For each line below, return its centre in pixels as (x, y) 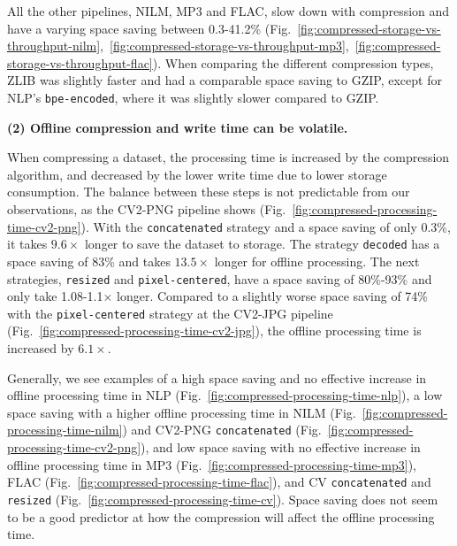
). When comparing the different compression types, (293, 62)
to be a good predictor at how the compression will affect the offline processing (221, 516)
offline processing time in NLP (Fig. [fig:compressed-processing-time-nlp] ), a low (225, 395)
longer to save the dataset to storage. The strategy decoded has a (262, 244)
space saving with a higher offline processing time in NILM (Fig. (182, 412)
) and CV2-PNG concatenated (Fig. (222, 430)
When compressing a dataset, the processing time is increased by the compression (228, 157)
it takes (27, 244)
